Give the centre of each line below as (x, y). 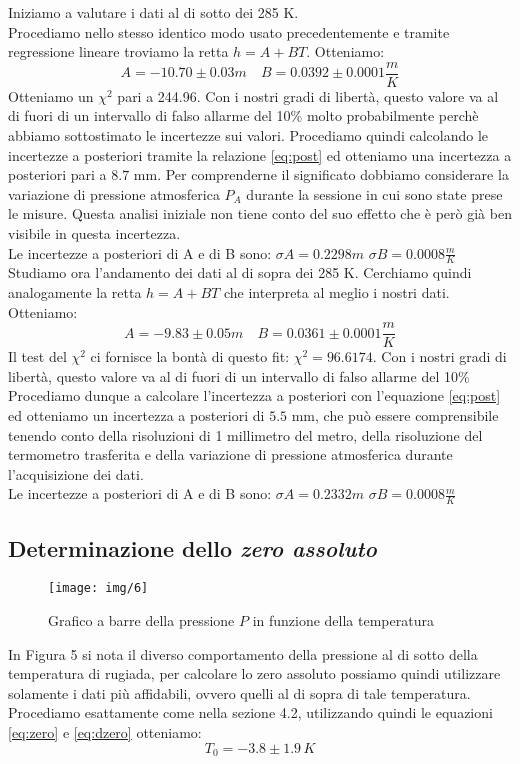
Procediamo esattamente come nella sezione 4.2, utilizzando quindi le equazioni (250, 712)
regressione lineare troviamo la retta (118, 51)
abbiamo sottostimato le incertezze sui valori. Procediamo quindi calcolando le (248, 135)
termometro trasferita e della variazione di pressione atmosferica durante (230, 454)
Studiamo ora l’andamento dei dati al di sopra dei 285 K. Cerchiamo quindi (240, 272)
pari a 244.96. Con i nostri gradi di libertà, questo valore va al (308, 95)
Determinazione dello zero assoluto (192, 547)
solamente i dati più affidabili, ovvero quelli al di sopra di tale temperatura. (239, 692)
